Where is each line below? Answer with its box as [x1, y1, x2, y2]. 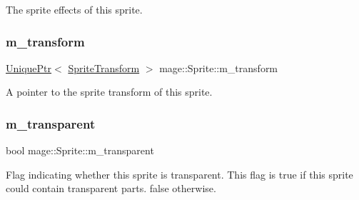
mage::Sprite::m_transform [159, 60, 278, 75]
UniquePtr [6, 60, 52, 75]
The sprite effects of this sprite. [6, 2, 143, 16]
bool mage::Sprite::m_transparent [6, 143, 154, 158]
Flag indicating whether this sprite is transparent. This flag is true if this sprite [6, 166, 353, 181]
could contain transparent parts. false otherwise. [6, 181, 216, 196]
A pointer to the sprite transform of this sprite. [6, 84, 213, 99]
